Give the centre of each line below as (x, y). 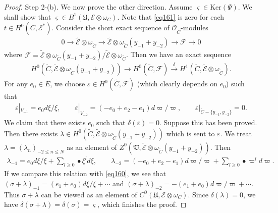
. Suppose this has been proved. (208, 122)
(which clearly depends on (177, 84)
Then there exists (31, 133)
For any (16, 84)
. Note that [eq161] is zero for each (171, 16)
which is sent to (190, 133)
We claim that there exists (45, 122)
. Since (198, 194)
